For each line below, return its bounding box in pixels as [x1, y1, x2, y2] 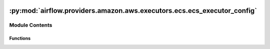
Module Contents [9, 22, 52, 29]
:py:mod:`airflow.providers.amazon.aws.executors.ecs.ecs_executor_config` [9, 6, 257, 15]
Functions [9, 35, 31, 42]
